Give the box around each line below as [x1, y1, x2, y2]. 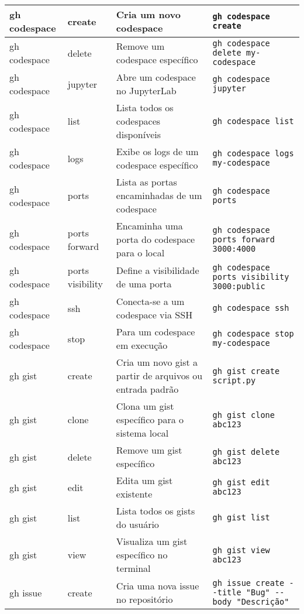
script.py [212, 375, 256, 385]
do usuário [116, 517, 159, 531]
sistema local [116, 426, 169, 440]
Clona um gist [116, 399, 174, 413]
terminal [116, 561, 151, 575]
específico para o [116, 413, 184, 426]
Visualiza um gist [116, 534, 188, 548]
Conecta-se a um [116, 294, 185, 308]
